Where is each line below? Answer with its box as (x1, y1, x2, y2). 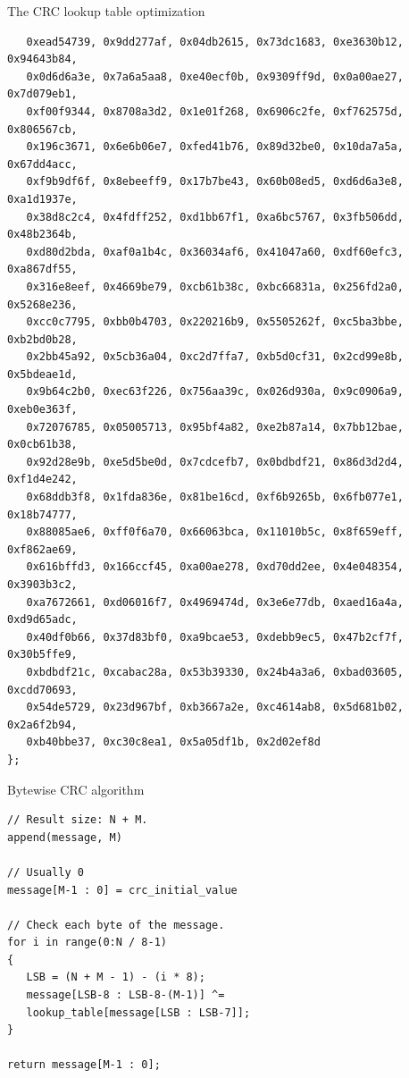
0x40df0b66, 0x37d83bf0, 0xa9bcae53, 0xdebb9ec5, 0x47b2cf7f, (26, 630, 404, 644)
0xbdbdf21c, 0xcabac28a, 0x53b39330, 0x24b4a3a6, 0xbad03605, (26, 665, 404, 678)
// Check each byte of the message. (7, 918, 225, 931)
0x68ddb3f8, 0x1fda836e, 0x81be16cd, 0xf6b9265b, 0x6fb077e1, (26, 491, 404, 504)
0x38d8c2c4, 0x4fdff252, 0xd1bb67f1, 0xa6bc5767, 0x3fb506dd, (26, 210, 404, 223)
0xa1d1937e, (7, 192, 78, 206)
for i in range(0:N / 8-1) (7, 936, 167, 949)
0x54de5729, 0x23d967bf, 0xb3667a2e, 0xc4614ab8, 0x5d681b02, (26, 701, 404, 714)
